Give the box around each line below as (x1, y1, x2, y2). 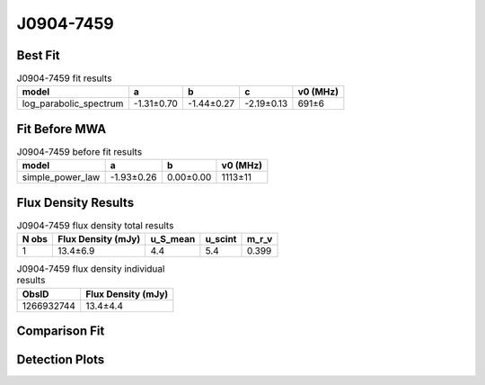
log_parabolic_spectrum (22, 97, 124, 110)
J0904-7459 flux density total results (16, 219, 174, 232)
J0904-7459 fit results (16, 72, 112, 85)
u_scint (205, 233, 237, 246)
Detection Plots (16, 352, 105, 368)
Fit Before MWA (16, 121, 107, 137)
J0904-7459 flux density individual (16, 263, 165, 275)
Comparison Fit (16, 324, 105, 339)
